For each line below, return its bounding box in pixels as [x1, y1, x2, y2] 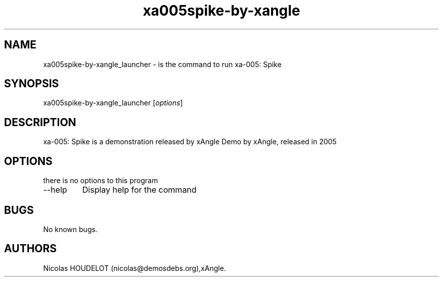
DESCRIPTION [4, 116, 76, 129]
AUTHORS [4, 242, 57, 255]
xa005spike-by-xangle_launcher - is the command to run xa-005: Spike [43, 60, 282, 69]
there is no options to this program [43, 176, 158, 185]
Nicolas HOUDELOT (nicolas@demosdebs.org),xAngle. [43, 263, 226, 272]
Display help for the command [82, 185, 197, 195]
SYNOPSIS [4, 77, 59, 90]
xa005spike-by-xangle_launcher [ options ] [43, 98, 183, 107]
